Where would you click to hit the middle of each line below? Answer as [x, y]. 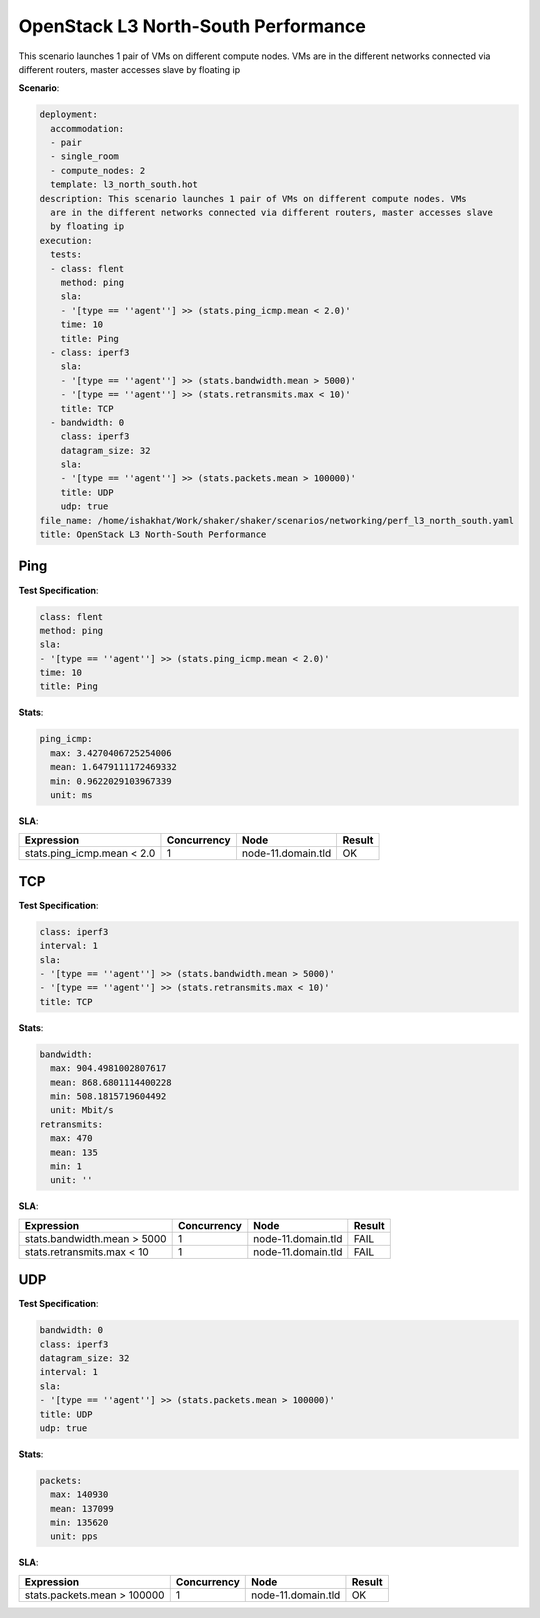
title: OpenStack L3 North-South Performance [153, 534]
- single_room [85, 156]
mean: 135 [74, 1152]
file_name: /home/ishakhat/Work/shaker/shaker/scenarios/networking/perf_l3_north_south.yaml [277, 520]
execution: [66, 240]
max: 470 [71, 1138]
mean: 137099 [82, 1508]
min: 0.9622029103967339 [111, 781]
